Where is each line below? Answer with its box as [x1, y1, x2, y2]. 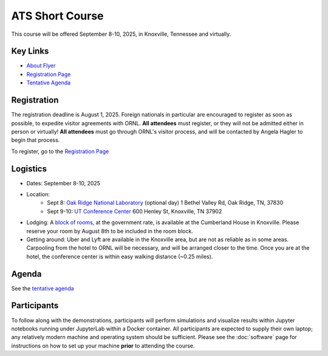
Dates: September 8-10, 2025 [26, 179, 100, 187]
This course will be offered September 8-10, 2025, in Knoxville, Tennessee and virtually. [11, 30, 231, 38]
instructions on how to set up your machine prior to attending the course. [11, 342, 195, 349]
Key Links [11, 46, 49, 56]
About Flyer [26, 62, 56, 69]
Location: [26, 191, 50, 197]
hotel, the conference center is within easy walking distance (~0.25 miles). [26, 253, 213, 260]
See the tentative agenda [11, 284, 74, 292]
